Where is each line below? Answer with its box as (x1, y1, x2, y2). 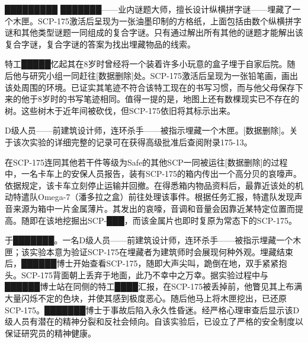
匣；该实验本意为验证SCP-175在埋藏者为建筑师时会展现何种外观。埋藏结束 (5, 245, 294, 258)
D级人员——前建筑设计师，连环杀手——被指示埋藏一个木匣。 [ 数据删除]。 (5, 124, 290, 136)
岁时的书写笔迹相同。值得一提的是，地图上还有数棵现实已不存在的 (41, 93, 299, 105)
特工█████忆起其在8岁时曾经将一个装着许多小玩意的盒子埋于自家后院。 (5, 58, 287, 70)
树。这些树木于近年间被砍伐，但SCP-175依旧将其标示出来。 (5, 104, 236, 116)
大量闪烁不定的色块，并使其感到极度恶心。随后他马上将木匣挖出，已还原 (5, 292, 287, 304)
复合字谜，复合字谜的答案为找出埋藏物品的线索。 (5, 37, 195, 50)
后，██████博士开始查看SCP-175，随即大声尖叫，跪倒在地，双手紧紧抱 (5, 257, 287, 269)
